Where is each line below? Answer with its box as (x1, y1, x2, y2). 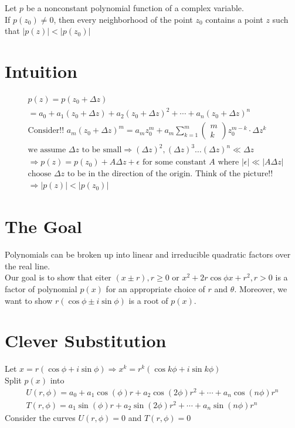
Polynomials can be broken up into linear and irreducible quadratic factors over (5, 248, 291, 261)
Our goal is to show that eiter (5, 271, 111, 283)
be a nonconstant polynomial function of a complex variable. (26, 2, 244, 13)
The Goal (5, 214, 82, 238)
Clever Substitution (5, 328, 167, 352)
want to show (5, 294, 53, 306)
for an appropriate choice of (106, 283, 205, 295)
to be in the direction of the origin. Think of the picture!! (67, 170, 273, 179)
